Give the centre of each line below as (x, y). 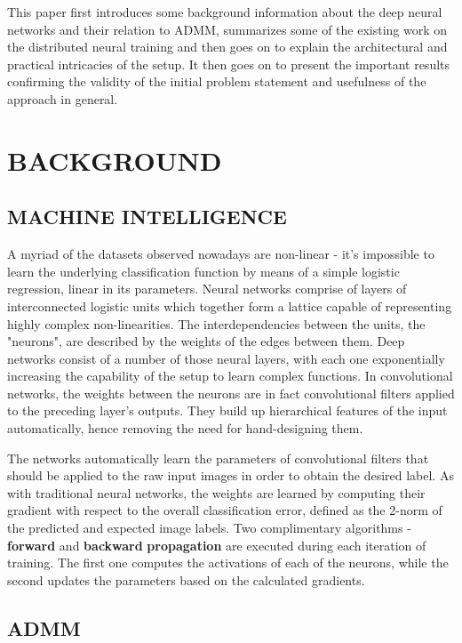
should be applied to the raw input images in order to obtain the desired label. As (231, 475)
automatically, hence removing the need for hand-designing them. (185, 428)
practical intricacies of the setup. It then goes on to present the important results (229, 64)
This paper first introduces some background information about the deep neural (225, 12)
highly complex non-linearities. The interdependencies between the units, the (216, 323)
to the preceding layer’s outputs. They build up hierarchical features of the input (227, 410)
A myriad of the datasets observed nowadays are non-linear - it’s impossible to (221, 254)
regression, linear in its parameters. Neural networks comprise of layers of (207, 289)
